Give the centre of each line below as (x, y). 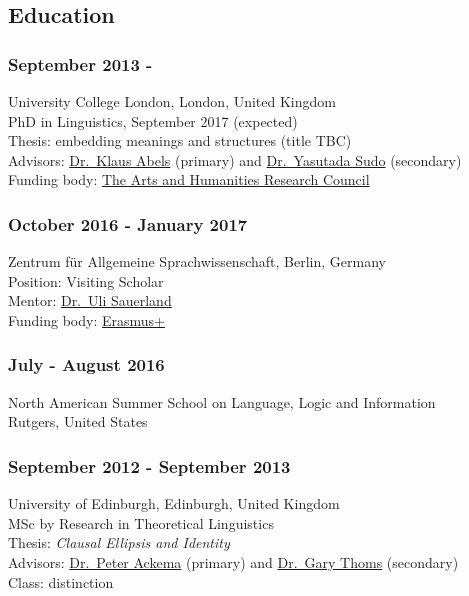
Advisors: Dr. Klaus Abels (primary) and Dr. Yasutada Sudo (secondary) (235, 159)
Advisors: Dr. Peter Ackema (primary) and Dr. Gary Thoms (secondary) (233, 561)
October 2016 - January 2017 (128, 223)
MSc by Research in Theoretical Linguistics (141, 522)
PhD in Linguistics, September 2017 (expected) (153, 120)
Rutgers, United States (78, 421)
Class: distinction (61, 581)
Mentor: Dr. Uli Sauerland (90, 300)
